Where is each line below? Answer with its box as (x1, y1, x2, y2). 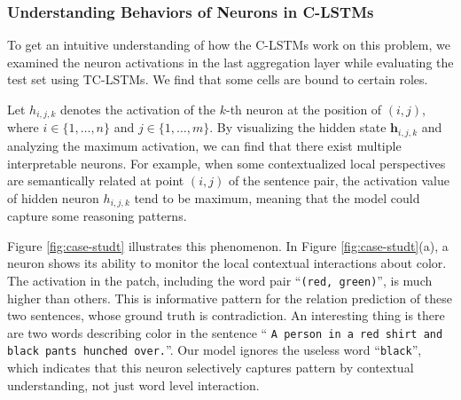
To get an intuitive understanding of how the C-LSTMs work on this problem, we (7, 35, 450, 54)
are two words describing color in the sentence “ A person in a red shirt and (7, 323, 443, 341)
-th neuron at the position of (225, 100, 382, 118)
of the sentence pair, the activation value (228, 171, 449, 190)
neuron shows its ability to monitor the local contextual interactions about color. (7, 254, 447, 272)
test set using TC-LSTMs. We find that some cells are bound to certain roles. (7, 70, 428, 89)
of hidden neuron (7, 188, 99, 207)
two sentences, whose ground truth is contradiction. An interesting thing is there (7, 306, 445, 325)
